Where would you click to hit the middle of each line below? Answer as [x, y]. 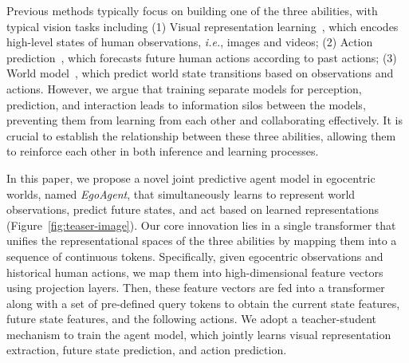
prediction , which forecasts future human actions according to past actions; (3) [202, 57]
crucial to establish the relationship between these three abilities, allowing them [201, 135]
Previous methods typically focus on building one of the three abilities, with [192, 10]
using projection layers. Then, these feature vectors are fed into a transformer [196, 288]
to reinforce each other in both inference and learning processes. [163, 151]
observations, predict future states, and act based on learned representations [193, 209]
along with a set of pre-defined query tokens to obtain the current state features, [203, 303]
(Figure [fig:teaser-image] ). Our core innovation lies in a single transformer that [201, 225]
